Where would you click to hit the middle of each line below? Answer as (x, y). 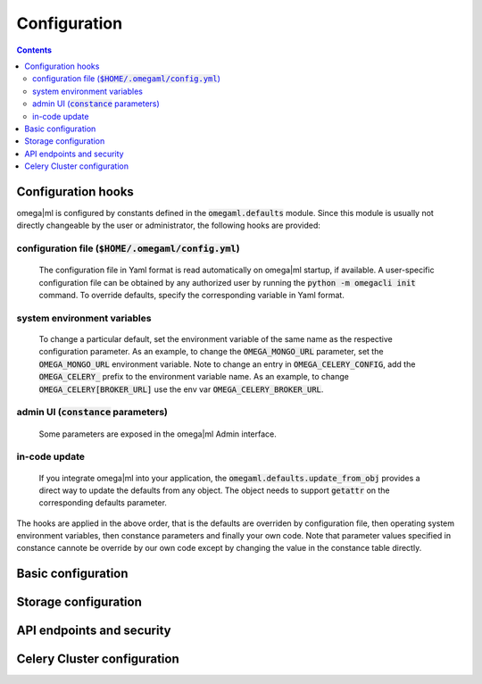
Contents (34, 50)
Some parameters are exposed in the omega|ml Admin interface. (158, 434)
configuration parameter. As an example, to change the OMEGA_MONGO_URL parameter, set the (211, 352)
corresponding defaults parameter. (103, 503)
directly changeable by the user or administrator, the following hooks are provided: (169, 225)
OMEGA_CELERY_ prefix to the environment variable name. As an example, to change (194, 377)
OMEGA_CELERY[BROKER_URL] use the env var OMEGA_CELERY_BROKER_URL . (181, 389)
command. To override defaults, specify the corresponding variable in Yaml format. (192, 296)
